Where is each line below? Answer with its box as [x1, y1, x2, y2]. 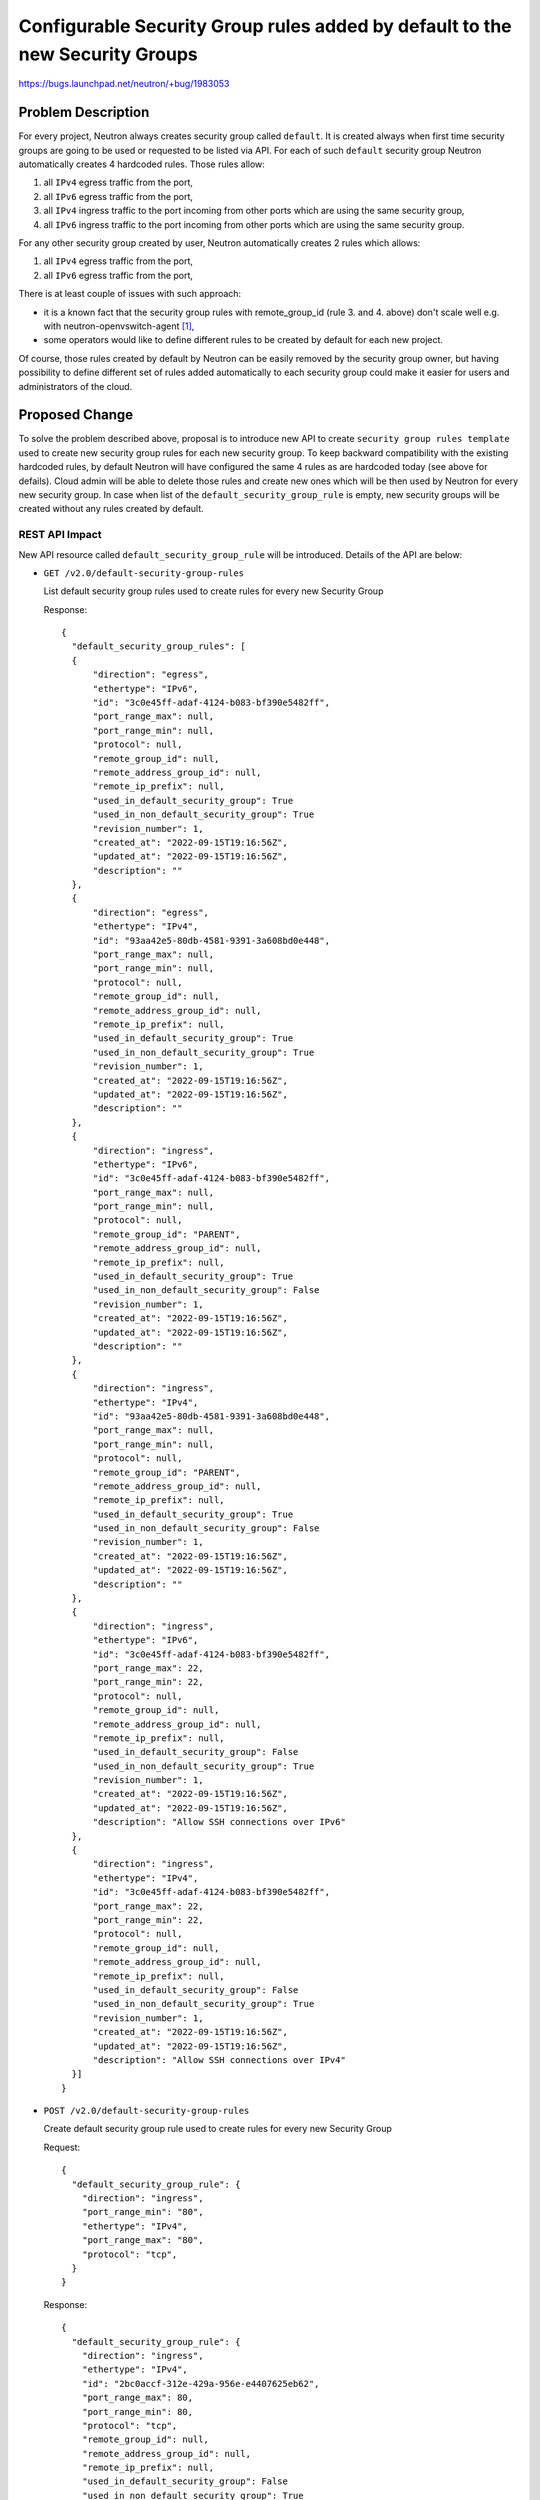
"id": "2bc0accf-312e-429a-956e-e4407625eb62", [81, 2378, 320, 2389]
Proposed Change [18, 406, 134, 424]
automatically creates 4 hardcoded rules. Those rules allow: [18, 158, 265, 170]
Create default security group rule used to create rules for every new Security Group [43, 2123, 392, 2135]
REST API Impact [18, 528, 102, 542]
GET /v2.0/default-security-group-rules [43, 567, 245, 579]
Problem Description [18, 104, 150, 121]
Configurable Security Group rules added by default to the [18, 15, 512, 37]
